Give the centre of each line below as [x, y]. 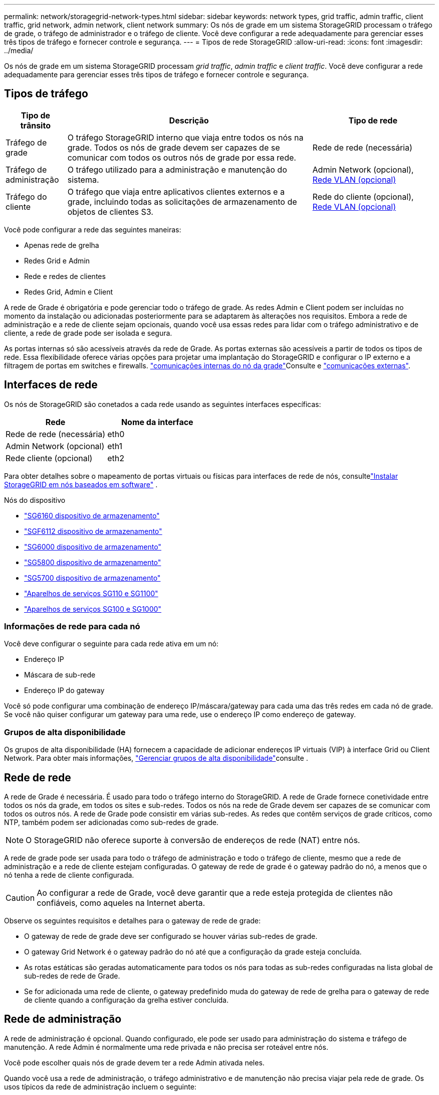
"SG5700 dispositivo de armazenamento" [92, 578]
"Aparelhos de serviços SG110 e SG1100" [91, 593]
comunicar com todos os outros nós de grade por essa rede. [182, 157]
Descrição [189, 120]
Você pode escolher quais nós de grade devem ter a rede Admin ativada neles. [134, 1062]
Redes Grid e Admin [57, 260]
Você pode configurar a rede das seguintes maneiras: [93, 229]
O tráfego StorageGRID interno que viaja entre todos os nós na [185, 137]
